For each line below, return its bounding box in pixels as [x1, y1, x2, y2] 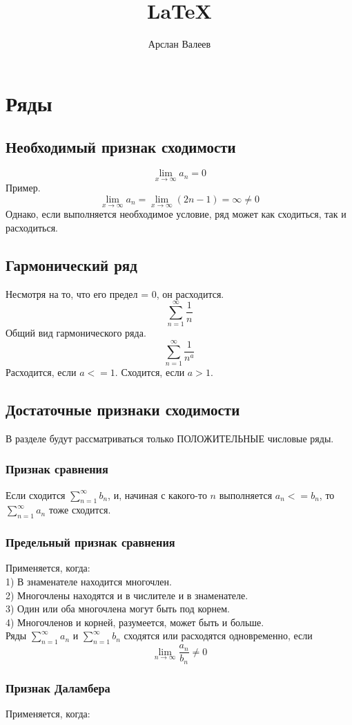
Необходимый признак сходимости [6, 136, 236, 158]
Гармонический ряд [6, 254, 137, 275]
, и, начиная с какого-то [108, 487, 207, 502]
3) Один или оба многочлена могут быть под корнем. [6, 601, 230, 616]
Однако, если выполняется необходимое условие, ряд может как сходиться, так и [6, 207, 346, 221]
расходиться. [6, 220, 58, 234]
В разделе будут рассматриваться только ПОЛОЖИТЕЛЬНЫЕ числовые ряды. [6, 431, 334, 445]
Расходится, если [6, 364, 77, 379]
